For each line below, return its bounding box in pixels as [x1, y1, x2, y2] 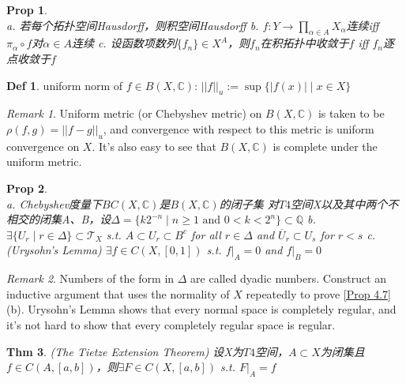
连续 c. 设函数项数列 [71, 35, 177, 51]
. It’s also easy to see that [92, 137, 216, 154]
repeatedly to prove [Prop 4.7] [246, 285, 392, 302]
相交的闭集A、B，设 [6, 211, 111, 227]
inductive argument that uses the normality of [6, 285, 230, 302]
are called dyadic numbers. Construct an [190, 270, 387, 287]
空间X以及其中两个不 [290, 195, 399, 212]
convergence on [6, 137, 80, 154]
